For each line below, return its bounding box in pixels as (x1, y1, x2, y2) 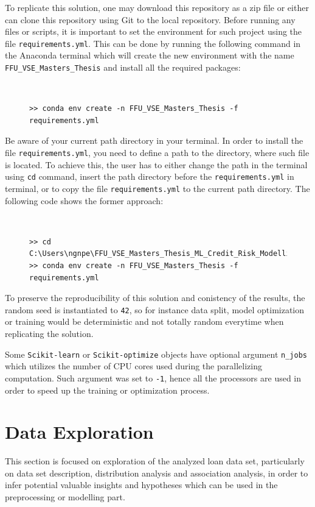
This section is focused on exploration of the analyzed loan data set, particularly (5, 455, 305, 467)
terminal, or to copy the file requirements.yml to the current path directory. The (5, 182, 310, 194)
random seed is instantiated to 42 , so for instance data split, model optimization (5, 303, 305, 316)
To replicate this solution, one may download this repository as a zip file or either (5, 1, 309, 13)
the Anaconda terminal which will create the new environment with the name (5, 49, 294, 62)
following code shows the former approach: (5, 194, 164, 207)
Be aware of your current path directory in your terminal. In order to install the (5, 134, 303, 147)
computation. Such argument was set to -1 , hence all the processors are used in (5, 371, 302, 384)
